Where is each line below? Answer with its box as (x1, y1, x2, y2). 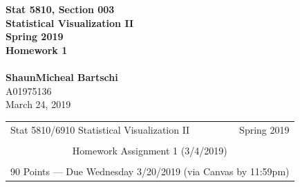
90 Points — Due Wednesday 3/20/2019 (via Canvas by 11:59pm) (10, 163, 290, 178)
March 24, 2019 (6, 97, 71, 112)
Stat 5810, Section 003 (6, 2, 115, 16)
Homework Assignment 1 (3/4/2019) (72, 143, 227, 157)
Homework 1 (6, 42, 68, 57)
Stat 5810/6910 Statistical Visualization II (10, 122, 190, 136)
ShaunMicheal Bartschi (6, 69, 118, 84)
